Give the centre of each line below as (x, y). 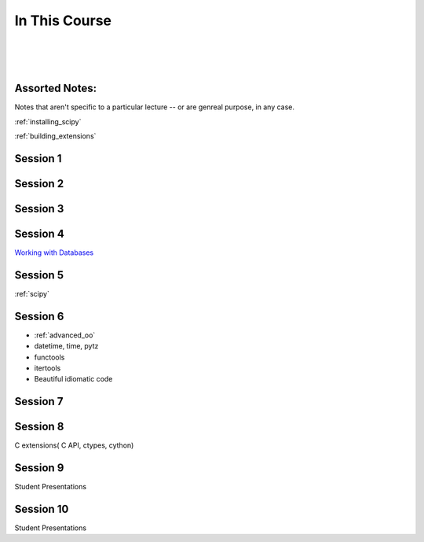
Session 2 (39, 184)
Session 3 (39, 208)
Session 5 (39, 275)
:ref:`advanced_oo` (65, 335)
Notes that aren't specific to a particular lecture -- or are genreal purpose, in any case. (154, 107)
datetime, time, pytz (66, 346)
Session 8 (39, 427)
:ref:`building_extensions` (55, 136)
